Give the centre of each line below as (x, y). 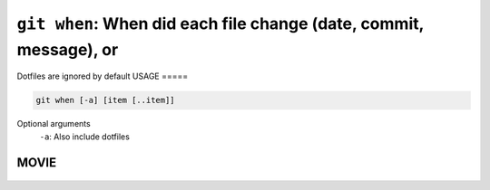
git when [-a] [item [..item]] (106, 100)
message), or (68, 49)
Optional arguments (54, 124)
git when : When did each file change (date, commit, (220, 24)
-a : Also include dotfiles (85, 137)
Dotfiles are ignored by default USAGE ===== (103, 76)
